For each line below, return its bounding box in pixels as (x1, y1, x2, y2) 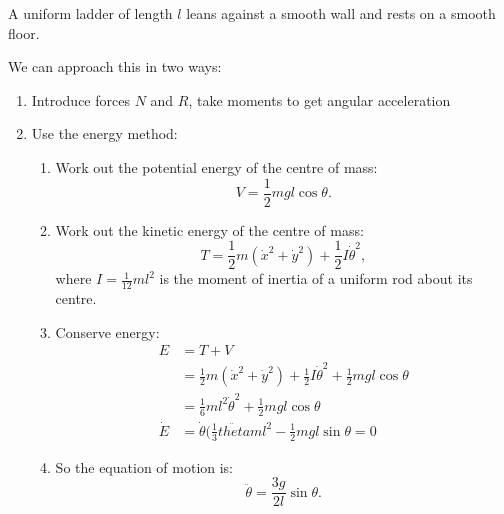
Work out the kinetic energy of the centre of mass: (55, 219, 364, 240)
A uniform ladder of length (8, 3, 173, 23)
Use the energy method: (31, 123, 178, 144)
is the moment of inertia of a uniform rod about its (159, 268, 473, 289)
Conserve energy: (55, 321, 160, 342)
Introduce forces (31, 89, 130, 110)
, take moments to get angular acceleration (188, 89, 451, 110)
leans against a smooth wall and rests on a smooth (186, 3, 496, 23)
